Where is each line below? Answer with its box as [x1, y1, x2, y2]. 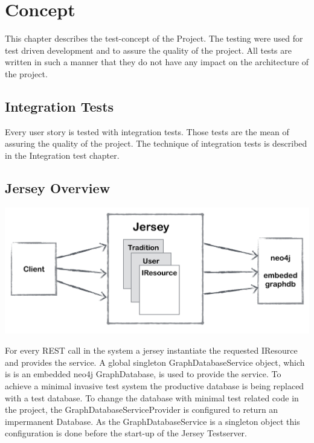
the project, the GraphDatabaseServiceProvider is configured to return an [5, 403, 278, 416]
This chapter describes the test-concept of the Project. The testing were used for [5, 32, 303, 45]
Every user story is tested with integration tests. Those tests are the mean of [5, 125, 289, 138]
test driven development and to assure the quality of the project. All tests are [5, 43, 292, 56]
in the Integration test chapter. [5, 148, 120, 161]
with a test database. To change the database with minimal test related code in [5, 391, 299, 404]
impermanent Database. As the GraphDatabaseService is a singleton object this [5, 415, 300, 427]
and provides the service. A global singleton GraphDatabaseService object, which [5, 355, 305, 368]
